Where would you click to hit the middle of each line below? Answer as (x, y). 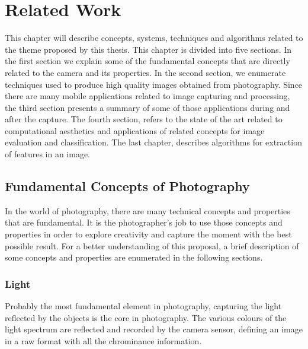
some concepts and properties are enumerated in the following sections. (134, 257)
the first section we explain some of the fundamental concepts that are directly (147, 61)
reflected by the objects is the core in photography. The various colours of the (146, 317)
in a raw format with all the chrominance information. (103, 340)
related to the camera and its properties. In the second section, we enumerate (145, 72)
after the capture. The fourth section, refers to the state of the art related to (144, 119)
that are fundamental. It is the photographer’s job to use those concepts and (144, 222)
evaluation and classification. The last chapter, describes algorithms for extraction (153, 142)
